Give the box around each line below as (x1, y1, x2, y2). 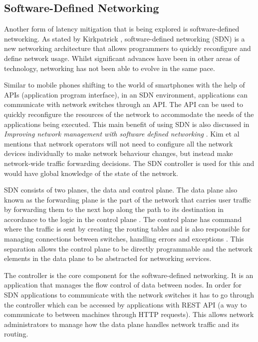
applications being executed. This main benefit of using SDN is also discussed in (4, 118, 250, 129)
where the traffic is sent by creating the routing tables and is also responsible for (4, 223, 251, 234)
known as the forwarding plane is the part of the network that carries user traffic (4, 194, 252, 204)
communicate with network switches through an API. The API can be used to (4, 99, 243, 109)
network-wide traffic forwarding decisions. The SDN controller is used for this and (4, 157, 255, 168)
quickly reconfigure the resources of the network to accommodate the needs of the (4, 108, 254, 119)
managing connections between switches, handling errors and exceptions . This (4, 233, 244, 244)
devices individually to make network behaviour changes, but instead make (4, 148, 233, 158)
